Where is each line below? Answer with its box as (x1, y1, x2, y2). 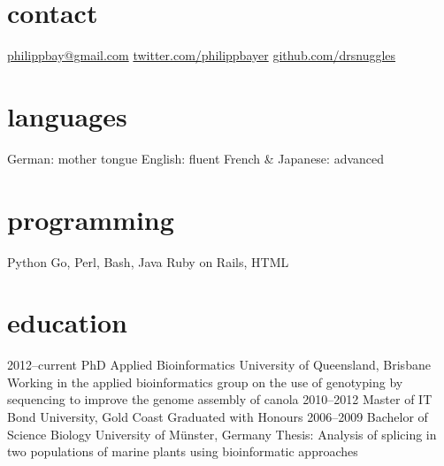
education (7, 304, 127, 340)
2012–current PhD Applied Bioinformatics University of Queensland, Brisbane (7, 355, 431, 374)
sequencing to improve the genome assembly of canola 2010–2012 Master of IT (7, 390, 433, 409)
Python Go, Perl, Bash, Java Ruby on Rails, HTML (7, 252, 289, 271)
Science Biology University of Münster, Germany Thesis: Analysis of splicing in (7, 424, 437, 443)
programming (7, 201, 174, 237)
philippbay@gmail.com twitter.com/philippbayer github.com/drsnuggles (7, 46, 396, 65)
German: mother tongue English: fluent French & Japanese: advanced (7, 149, 385, 167)
